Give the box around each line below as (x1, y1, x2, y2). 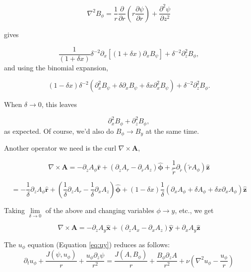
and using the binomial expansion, (4, 62, 108, 72)
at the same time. (145, 125, 199, 136)
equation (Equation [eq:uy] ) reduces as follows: (28, 239, 170, 249)
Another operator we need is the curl (4, 143, 117, 153)
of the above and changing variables (45, 205, 154, 215)
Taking (4, 205, 25, 215)
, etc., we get (175, 205, 214, 215)
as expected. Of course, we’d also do (4, 125, 114, 136)
